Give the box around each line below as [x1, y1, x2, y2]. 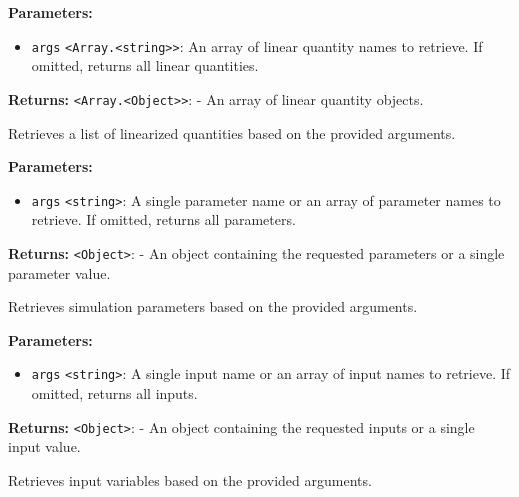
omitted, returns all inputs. [31, 383, 198, 404]
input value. [8, 436, 81, 457]
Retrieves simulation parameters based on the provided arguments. [8, 296, 418, 317]
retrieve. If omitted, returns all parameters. [31, 209, 296, 230]
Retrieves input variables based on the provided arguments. [8, 469, 372, 490]
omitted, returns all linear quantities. [31, 55, 259, 76]
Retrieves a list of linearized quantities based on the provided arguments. [8, 122, 456, 143]
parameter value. [8, 262, 111, 283]
